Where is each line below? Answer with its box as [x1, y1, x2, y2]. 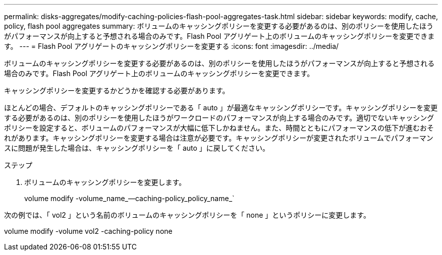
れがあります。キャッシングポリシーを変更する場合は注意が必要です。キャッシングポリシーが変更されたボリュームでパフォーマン [4, 134, 433, 142]
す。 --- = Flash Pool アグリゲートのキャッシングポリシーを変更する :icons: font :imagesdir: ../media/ [4, 42, 339, 50]
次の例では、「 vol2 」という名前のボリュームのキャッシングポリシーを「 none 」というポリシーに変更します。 [4, 211, 370, 219]
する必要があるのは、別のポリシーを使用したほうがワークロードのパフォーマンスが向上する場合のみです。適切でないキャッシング [4, 113, 434, 122]
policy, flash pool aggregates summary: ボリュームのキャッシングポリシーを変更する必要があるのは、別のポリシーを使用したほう [4, 22, 434, 30]
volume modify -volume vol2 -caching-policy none [4, 227, 173, 235]
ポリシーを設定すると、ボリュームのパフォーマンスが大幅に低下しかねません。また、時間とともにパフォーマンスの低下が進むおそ [4, 123, 434, 132]
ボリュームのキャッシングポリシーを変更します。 [24, 178, 186, 186]
